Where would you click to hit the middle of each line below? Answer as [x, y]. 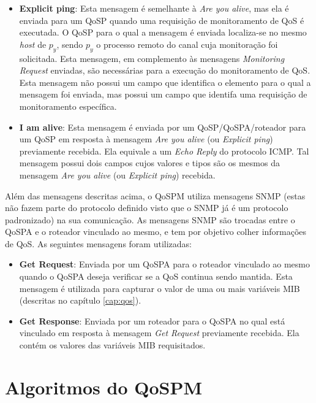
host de [33, 44]
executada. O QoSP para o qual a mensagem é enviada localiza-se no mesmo [163, 32]
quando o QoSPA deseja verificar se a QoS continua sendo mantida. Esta [156, 276]
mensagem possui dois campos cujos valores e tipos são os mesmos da [149, 163]
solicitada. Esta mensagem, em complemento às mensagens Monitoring [152, 58]
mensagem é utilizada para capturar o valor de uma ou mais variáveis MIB [160, 288]
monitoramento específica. [68, 106]
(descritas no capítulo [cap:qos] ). [80, 300]
